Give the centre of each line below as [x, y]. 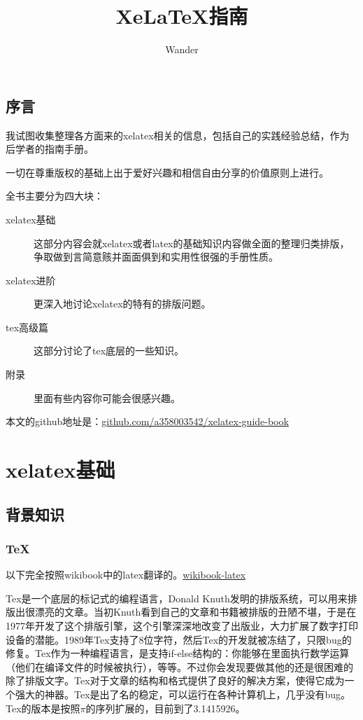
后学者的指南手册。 [50, 149]
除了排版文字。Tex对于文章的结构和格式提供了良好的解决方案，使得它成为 [175, 680]
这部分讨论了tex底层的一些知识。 [109, 351]
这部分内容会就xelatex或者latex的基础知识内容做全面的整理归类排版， [192, 243]
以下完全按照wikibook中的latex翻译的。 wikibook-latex [126, 575]
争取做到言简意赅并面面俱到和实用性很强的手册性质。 [156, 257]
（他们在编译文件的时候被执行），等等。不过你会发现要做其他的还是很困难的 [179, 666]
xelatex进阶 [31, 280]
